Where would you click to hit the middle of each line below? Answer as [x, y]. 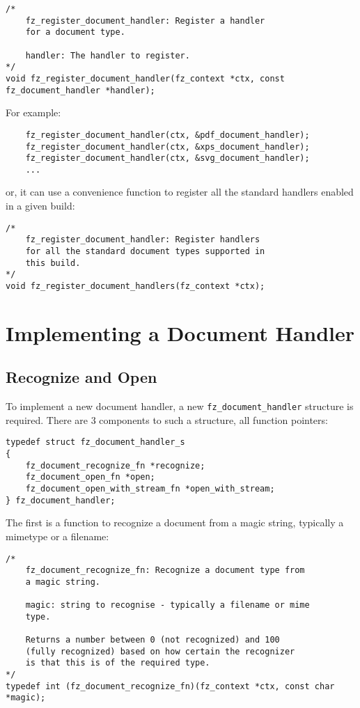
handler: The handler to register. [108, 55]
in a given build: [40, 206]
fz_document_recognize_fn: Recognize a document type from [165, 571]
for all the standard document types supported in [145, 251]
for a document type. [75, 32]
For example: [33, 112]
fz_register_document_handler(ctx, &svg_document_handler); [167, 158]
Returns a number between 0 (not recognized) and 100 [152, 640]
